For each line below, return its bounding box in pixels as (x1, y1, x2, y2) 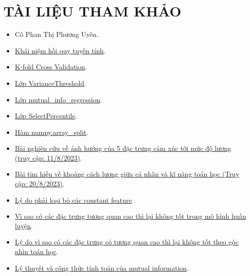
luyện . (15, 220, 33, 230)
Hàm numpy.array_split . (15, 127, 88, 137)
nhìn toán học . (15, 246, 58, 257)
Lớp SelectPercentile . (15, 111, 77, 121)
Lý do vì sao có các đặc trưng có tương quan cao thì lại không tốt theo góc (15, 237, 239, 247)
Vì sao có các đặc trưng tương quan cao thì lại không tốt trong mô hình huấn (15, 211, 246, 221)
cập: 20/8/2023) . (15, 179, 65, 189)
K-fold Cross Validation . (15, 62, 87, 72)
